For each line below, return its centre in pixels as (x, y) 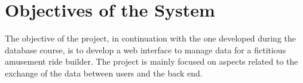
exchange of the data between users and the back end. (104, 73)
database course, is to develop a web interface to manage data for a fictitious (146, 50)
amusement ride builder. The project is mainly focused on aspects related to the (151, 61)
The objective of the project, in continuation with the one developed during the (151, 38)
